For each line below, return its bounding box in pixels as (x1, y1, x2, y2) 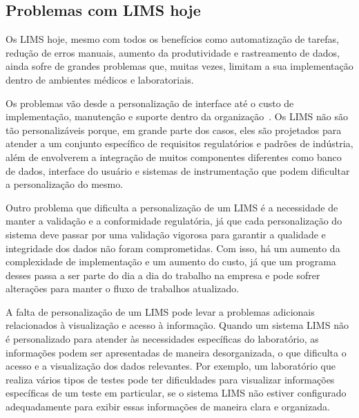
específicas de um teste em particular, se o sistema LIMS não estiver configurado (6, 386, 347, 400)
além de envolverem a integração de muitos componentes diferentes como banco (6, 149, 342, 164)
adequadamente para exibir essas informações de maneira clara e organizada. (6, 399, 330, 414)
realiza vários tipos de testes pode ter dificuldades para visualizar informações (6, 372, 335, 386)
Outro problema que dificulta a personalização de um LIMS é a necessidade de (6, 200, 338, 214)
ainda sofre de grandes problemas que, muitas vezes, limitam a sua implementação (6, 59, 353, 73)
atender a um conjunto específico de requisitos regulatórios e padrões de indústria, (6, 136, 353, 151)
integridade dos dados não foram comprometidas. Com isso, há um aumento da (6, 240, 340, 255)
